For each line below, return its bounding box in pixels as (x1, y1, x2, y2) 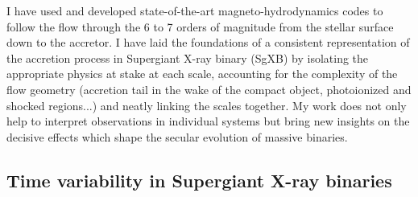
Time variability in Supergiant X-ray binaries (6, 167, 392, 192)
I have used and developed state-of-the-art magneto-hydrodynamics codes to (6, 2, 383, 18)
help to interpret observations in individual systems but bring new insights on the (6, 113, 410, 129)
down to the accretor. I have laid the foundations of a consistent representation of (6, 34, 410, 51)
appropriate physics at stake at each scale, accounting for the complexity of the (6, 65, 398, 82)
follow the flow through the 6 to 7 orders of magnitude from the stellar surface (6, 18, 394, 35)
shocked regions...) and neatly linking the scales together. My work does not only (6, 96, 407, 113)
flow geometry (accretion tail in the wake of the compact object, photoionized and (6, 80, 412, 97)
